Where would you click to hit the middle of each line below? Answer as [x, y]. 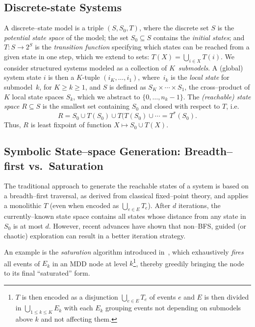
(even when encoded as [84, 205]
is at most [28, 226]
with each [78, 308]
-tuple [91, 77]
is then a [61, 77]
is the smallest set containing [86, 106]
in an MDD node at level [90, 263]
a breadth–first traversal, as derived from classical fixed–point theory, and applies [126, 196]
